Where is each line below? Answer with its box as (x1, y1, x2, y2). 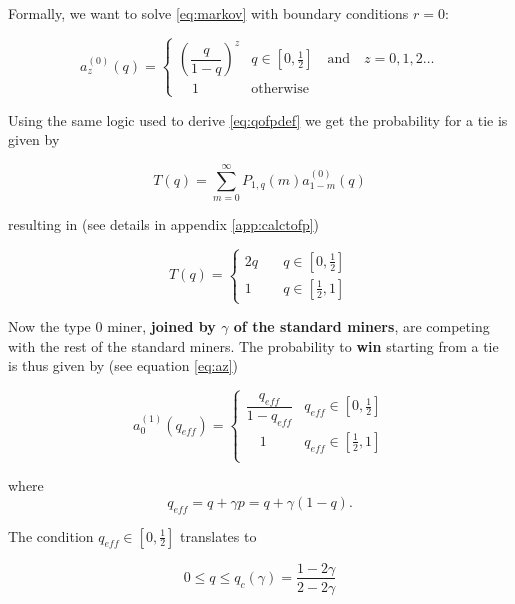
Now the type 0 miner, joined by (8, 316, 216, 337)
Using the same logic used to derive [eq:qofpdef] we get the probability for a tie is (8, 109, 508, 130)
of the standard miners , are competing (233, 316, 490, 337)
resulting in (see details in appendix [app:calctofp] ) (8, 213, 320, 234)
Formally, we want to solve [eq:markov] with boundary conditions (8, 3, 409, 23)
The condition (8, 525, 94, 546)
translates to (180, 525, 257, 546)
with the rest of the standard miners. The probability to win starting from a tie (8, 335, 499, 356)
